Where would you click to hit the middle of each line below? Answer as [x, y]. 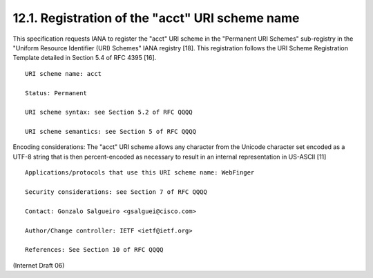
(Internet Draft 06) [39, 265]
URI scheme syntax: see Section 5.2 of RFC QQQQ [109, 112]
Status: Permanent [56, 93]
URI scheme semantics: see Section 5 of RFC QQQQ [111, 132]
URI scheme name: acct [64, 73]
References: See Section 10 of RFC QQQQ [94, 250]
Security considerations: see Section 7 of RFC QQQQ [116, 192]
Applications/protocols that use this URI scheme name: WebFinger [140, 173]
